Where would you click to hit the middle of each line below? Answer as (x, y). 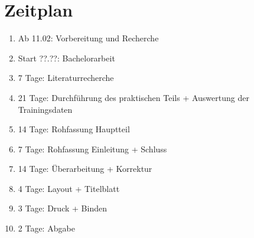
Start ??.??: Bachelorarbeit (66, 58)
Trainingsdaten (45, 109)
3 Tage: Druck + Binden (62, 208)
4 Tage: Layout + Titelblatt (69, 188)
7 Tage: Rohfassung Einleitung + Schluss (92, 149)
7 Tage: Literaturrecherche (66, 78)
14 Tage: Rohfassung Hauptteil (74, 129)
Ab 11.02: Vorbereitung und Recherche (88, 38)
